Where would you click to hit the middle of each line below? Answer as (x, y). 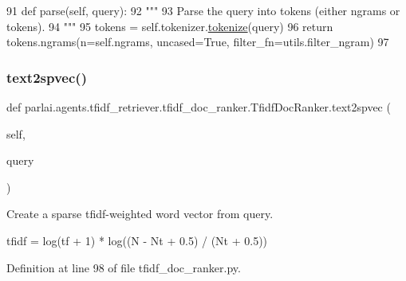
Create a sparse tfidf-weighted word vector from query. (140, 214)
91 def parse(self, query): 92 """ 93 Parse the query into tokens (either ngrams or (203, 10)
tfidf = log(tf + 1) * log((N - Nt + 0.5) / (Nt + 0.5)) (137, 240)
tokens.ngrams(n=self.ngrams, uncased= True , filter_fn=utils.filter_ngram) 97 (198, 42)
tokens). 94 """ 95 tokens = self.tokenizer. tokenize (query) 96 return (170, 26)
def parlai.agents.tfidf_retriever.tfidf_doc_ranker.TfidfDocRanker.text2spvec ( (199, 107)
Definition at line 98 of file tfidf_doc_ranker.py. (124, 267)
